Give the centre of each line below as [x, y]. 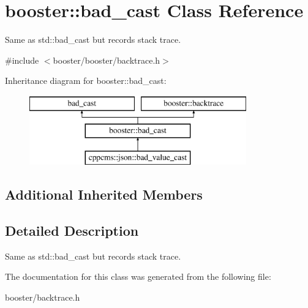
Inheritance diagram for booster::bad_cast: [86, 81]
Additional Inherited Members [104, 194]
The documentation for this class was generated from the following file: [138, 276]
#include [22, 60]
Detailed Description [72, 231]
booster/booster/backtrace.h [107, 60]
